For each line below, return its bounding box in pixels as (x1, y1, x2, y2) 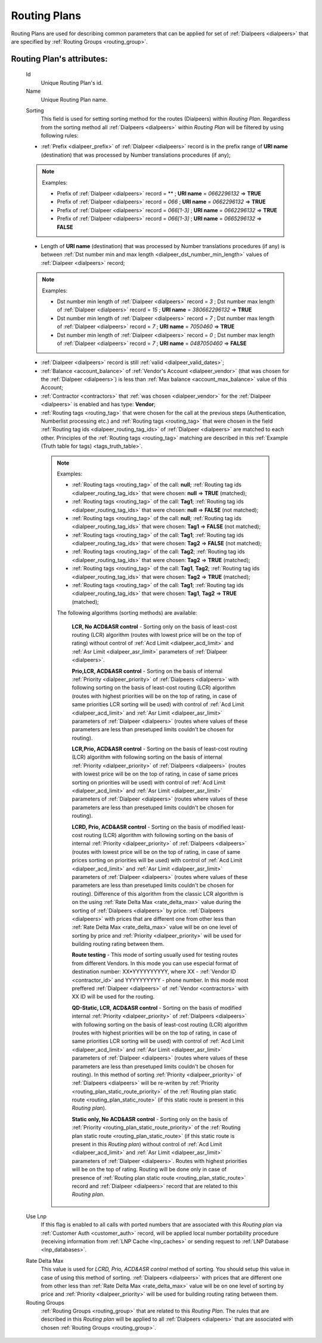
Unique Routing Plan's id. (41, 79, 103, 86)
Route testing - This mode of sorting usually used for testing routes (72, 951, 239, 959)
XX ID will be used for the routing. (72, 993, 155, 1000)
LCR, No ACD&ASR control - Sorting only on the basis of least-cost (72, 622, 237, 630)
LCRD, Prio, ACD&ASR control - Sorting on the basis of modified (72, 823, 231, 831)
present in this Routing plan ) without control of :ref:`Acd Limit (72, 1141, 222, 1148)
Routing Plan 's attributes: (11, 54, 108, 64)
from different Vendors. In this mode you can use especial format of (72, 960, 239, 967)
